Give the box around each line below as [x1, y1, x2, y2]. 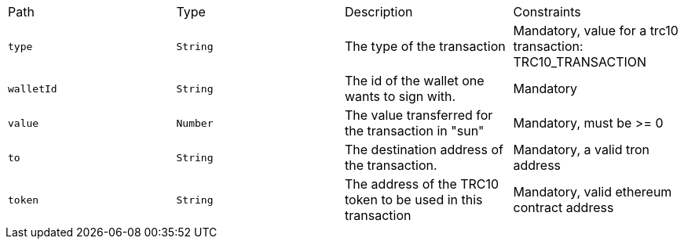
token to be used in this [345, 192, 483, 207]
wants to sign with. [345, 88, 456, 104]
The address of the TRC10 [345, 176, 499, 192]
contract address [513, 200, 614, 215]
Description [345, 4, 413, 20]
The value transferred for [345, 107, 493, 123]
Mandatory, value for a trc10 [513, 23, 679, 38]
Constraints [513, 4, 581, 20]
